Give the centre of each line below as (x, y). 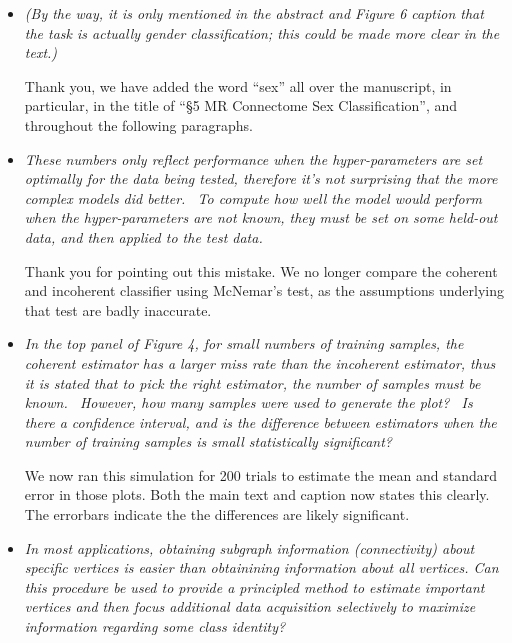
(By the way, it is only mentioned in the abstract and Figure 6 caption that (254, 13)
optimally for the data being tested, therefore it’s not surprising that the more (261, 178)
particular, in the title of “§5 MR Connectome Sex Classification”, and (241, 105)
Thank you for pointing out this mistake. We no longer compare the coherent (261, 270)
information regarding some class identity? (155, 626)
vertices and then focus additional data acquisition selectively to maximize (250, 606)
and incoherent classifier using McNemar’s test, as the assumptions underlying (264, 290)
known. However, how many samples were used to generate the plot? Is (248, 402)
